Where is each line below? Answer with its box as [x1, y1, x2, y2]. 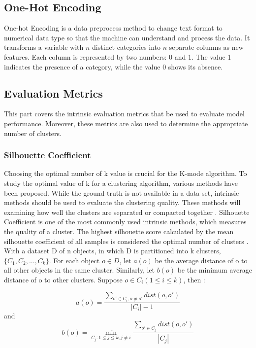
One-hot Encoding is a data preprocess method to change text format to [4, 23, 223, 33]
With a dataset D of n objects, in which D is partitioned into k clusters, [4, 245, 221, 256]
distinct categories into [92, 42, 161, 52]
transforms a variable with [4, 42, 84, 52]
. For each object [49, 255, 100, 265]
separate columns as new [169, 42, 244, 52]
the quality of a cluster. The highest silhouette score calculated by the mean [4, 226, 234, 236]
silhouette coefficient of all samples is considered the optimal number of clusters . [4, 236, 249, 246]
